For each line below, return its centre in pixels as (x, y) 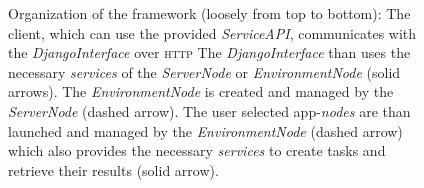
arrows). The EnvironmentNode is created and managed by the (201, 91)
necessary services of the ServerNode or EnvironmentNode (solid (204, 71)
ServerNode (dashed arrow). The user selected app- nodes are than (209, 110)
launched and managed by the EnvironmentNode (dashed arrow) (205, 130)
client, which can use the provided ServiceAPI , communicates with (212, 32)
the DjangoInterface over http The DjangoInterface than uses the (209, 52)
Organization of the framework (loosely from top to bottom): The (209, 13)
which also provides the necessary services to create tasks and (197, 150)
